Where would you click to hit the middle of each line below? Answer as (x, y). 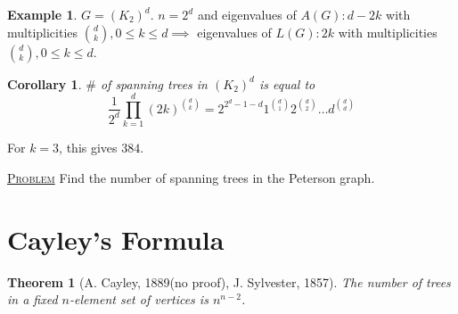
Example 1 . (42, 14)
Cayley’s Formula (116, 239)
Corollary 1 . (45, 83)
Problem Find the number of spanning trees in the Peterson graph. (191, 177)
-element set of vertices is (139, 299)
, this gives (88, 148)
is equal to (287, 83)
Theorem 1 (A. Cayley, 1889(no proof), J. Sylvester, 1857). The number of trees (229, 281)
